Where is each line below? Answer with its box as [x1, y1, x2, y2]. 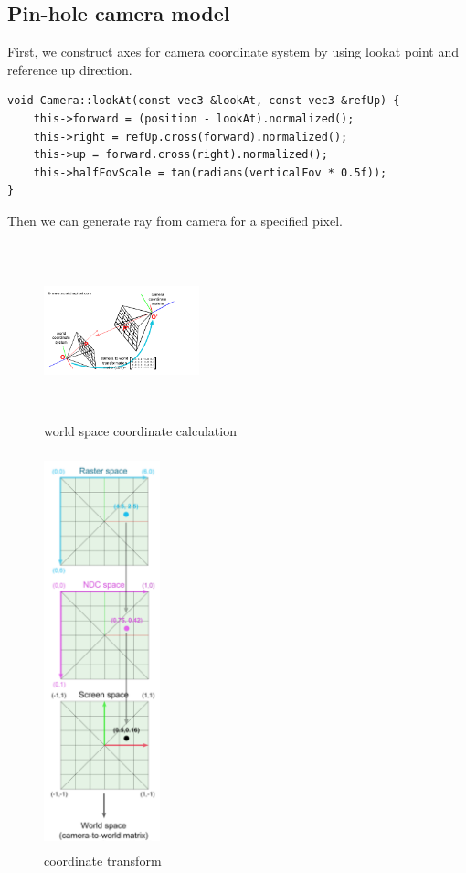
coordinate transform [44, 851, 162, 870]
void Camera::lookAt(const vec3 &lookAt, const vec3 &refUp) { [7, 94, 400, 108]
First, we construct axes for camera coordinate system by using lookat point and [7, 42, 459, 61]
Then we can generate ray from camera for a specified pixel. [7, 210, 343, 229]
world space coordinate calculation [44, 421, 237, 441]
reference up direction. [7, 59, 132, 79]
